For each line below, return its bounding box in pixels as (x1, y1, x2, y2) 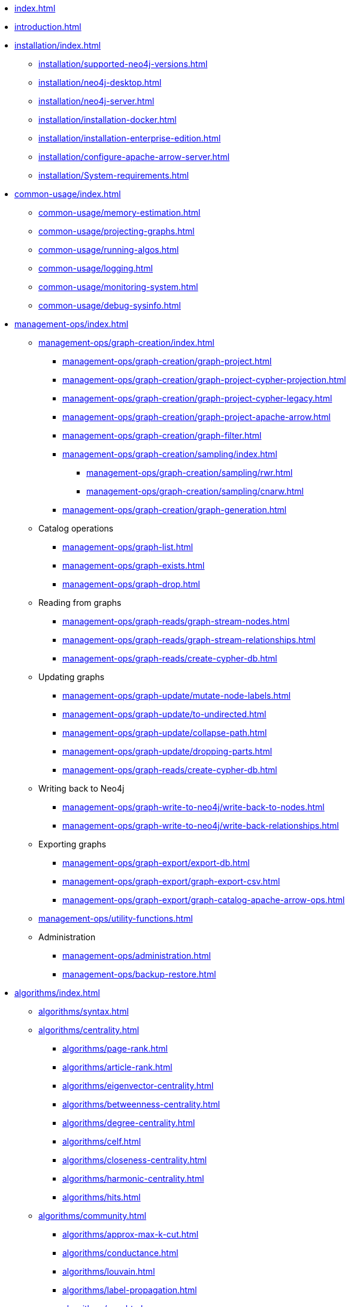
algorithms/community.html (38, 1211, 147, 1221)
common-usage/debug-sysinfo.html (38, 300, 181, 310)
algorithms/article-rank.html (62, 1062, 173, 1072)
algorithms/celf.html (62, 1136, 141, 1146)
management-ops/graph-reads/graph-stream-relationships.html (62, 635, 316, 645)
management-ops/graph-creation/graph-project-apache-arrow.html (62, 412, 331, 422)
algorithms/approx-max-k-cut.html (62, 1229, 199, 1239)
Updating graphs (38, 672, 105, 682)
